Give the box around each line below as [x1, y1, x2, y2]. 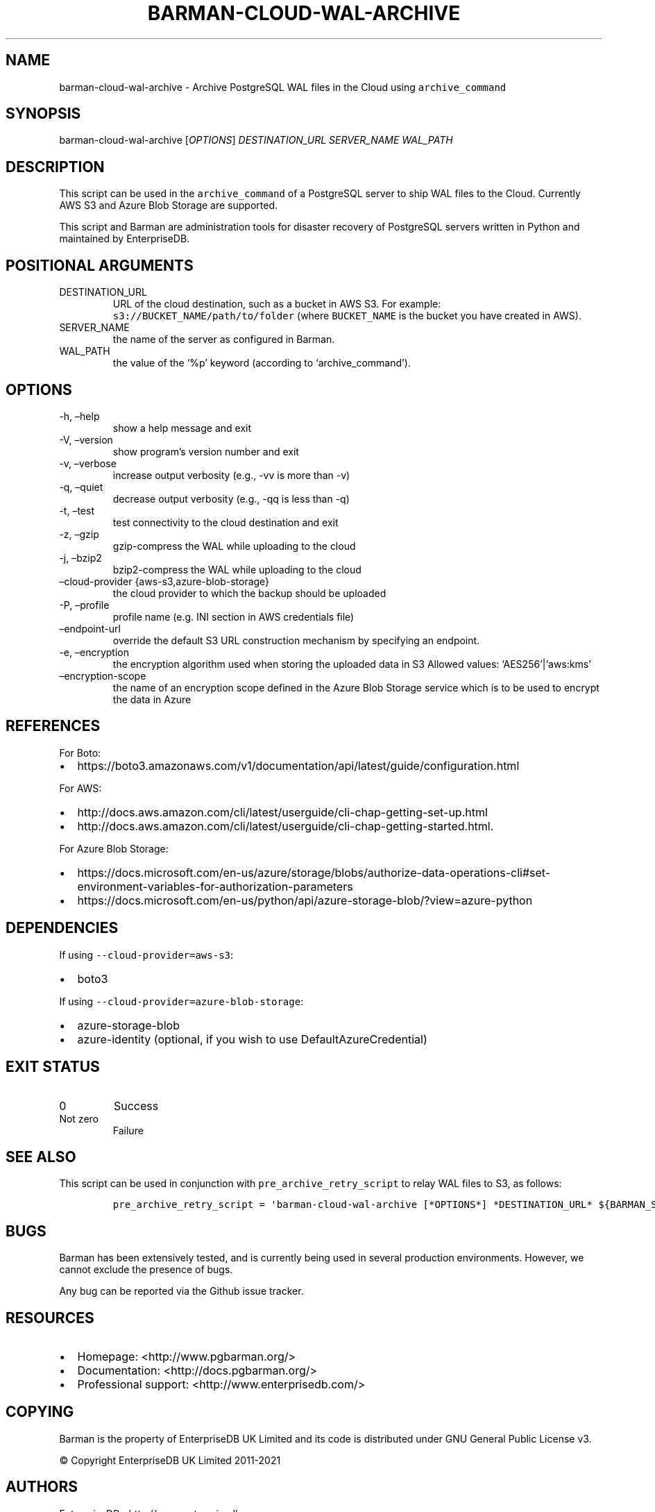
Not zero [59, 1112, 99, 1125]
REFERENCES [6, 717, 101, 735]
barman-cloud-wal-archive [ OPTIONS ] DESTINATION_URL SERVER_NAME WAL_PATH [59, 134, 453, 146]
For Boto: [59, 746, 101, 759]
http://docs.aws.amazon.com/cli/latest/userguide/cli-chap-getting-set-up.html [77, 805, 488, 819]
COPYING [6, 1403, 74, 1421]
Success [113, 1098, 159, 1113]
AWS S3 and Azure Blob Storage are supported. [59, 199, 278, 212]
